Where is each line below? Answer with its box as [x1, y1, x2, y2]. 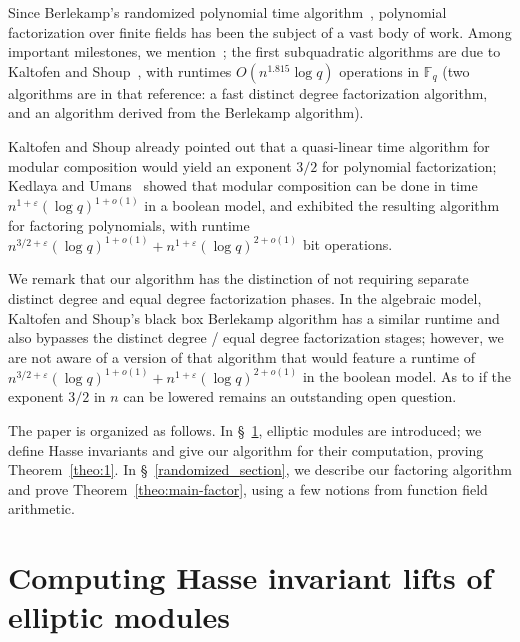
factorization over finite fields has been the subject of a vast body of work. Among [8, 21, 512, 42]
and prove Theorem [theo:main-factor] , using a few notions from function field [8, 478, 488, 499]
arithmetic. [8, 498, 75, 519]
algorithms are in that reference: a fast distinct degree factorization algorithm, [8, 82, 488, 103]
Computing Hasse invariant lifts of [8, 557, 493, 598]
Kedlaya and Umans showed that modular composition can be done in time [8, 175, 478, 196]
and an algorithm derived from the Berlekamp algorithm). [8, 102, 364, 123]
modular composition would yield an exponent [8, 155, 292, 176]
